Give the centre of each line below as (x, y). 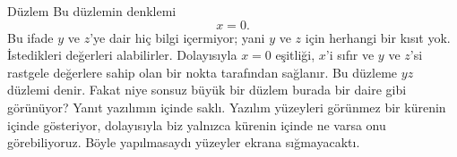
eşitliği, (295, 55)
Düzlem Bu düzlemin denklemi (92, 11)
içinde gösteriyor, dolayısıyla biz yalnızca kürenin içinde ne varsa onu (197, 124)
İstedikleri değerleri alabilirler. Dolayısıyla (122, 55)
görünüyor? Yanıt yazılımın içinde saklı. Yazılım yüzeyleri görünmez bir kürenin (227, 107)
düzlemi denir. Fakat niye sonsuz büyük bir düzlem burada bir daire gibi (207, 90)
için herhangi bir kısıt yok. (378, 37)
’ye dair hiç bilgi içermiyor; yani (177, 37)
